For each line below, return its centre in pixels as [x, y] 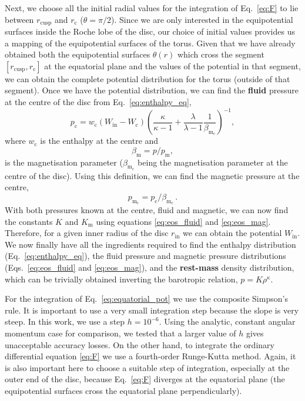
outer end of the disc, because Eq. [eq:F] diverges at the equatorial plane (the [145, 379]
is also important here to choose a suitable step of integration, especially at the [147, 367]
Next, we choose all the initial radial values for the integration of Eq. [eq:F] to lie [152, 8]
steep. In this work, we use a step [65, 321]
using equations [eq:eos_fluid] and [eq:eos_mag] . [183, 221]
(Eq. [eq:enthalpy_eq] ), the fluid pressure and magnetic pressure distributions [145, 256]
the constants [29, 221]
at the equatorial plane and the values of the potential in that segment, [172, 65]
